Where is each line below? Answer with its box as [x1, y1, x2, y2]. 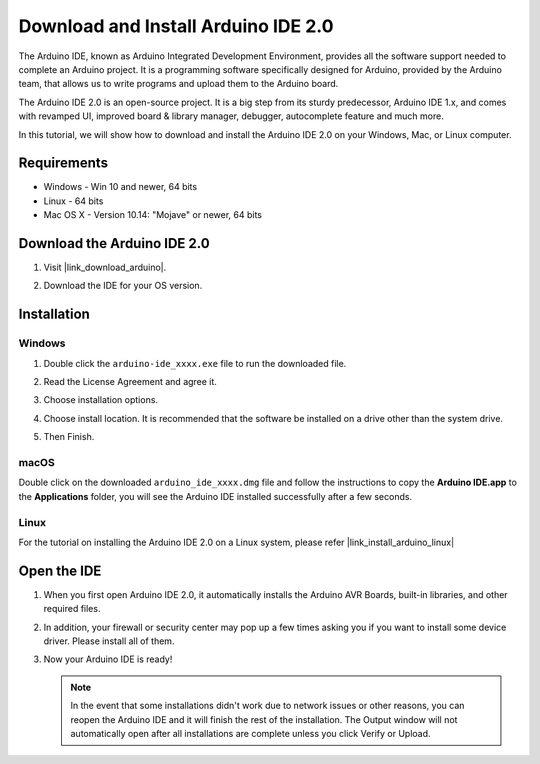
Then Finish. [43, 431, 95, 443]
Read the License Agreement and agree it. [43, 376, 217, 388]
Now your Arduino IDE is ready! [43, 653, 173, 665]
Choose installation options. [43, 394, 159, 406]
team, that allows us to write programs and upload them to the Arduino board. [18, 78, 339, 90]
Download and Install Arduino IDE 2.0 [18, 15, 334, 37]
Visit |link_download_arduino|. [43, 261, 167, 274]
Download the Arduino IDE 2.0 [18, 235, 210, 252]
